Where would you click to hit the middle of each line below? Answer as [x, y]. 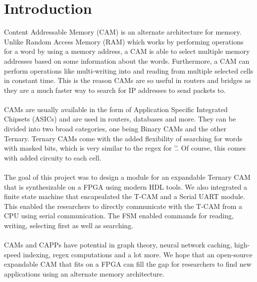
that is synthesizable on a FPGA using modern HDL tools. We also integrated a [126, 186]
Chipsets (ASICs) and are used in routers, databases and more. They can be [120, 119]
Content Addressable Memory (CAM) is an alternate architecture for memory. [123, 32]
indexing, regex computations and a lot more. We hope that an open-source [138, 254]
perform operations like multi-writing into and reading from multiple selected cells [129, 70]
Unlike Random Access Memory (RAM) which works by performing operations [124, 41]
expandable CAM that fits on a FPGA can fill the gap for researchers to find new [128, 264]
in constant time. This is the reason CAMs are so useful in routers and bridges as [128, 80]
